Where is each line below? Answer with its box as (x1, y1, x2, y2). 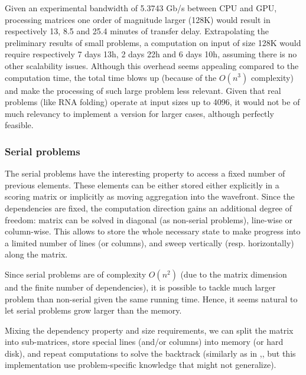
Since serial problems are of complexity (5, 268, 147, 280)
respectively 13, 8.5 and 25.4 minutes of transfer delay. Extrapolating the (5, 25, 269, 37)
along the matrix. (5, 248, 68, 260)
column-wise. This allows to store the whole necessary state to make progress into (5, 225, 301, 237)
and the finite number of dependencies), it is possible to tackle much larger (5, 281, 276, 293)
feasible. (5, 119, 34, 131)
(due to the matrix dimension (180, 268, 287, 280)
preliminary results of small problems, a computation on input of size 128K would (5, 36, 301, 48)
